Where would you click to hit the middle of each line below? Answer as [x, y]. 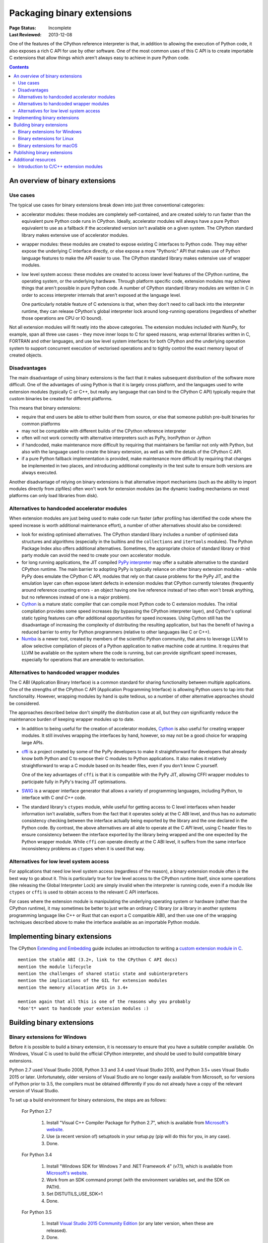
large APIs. [33, 742]
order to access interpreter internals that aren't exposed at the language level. [101, 295]
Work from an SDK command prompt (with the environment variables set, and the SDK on [138, 1180]
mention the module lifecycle [55, 967]
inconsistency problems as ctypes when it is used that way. [83, 849]
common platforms [41, 424]
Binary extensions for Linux [46, 139]
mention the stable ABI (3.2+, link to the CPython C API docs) [98, 960]
